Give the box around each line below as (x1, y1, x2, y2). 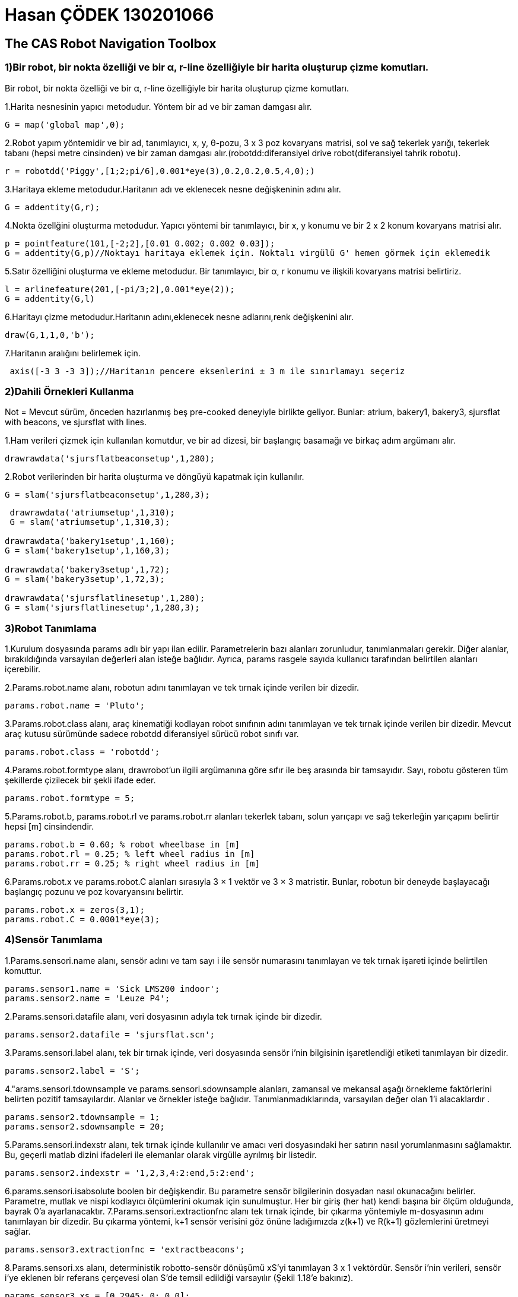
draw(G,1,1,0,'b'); (5, 330, 95, 340)
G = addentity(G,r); (5, 202, 100, 212)
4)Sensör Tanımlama (5, 934, 103, 946)
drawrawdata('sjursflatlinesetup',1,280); (5, 593, 205, 603)
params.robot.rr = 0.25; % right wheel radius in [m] (5, 859, 260, 869)
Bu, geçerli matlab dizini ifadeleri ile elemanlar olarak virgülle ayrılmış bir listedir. (5, 1149, 317, 1160)
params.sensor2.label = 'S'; (5, 1065, 140, 1075)
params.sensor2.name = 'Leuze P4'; (5, 993, 170, 1003)
